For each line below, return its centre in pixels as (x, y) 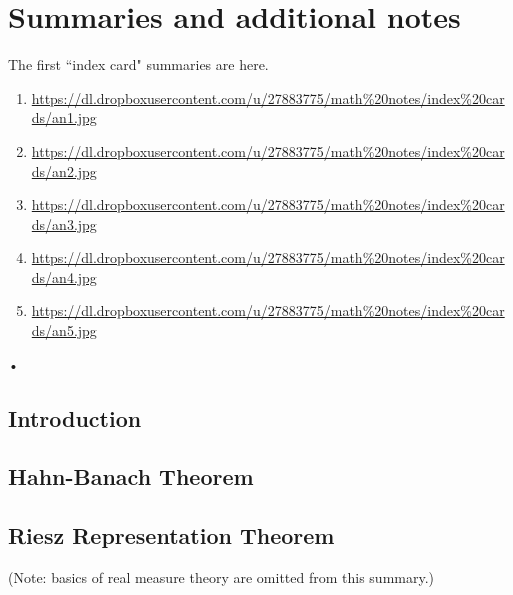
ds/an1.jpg (64, 117)
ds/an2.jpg (64, 170)
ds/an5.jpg (64, 330)
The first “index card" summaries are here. (138, 64)
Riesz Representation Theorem (171, 535)
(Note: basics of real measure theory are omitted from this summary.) (221, 577)
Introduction (75, 417)
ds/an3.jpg (64, 223)
